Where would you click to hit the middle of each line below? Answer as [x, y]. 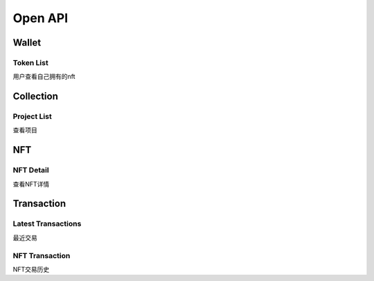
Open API [41, 18]
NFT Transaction [42, 255]
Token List [30, 62]
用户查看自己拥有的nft [44, 77]
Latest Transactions [47, 224]
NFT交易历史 [31, 269]
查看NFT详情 [31, 184]
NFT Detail [31, 170]
